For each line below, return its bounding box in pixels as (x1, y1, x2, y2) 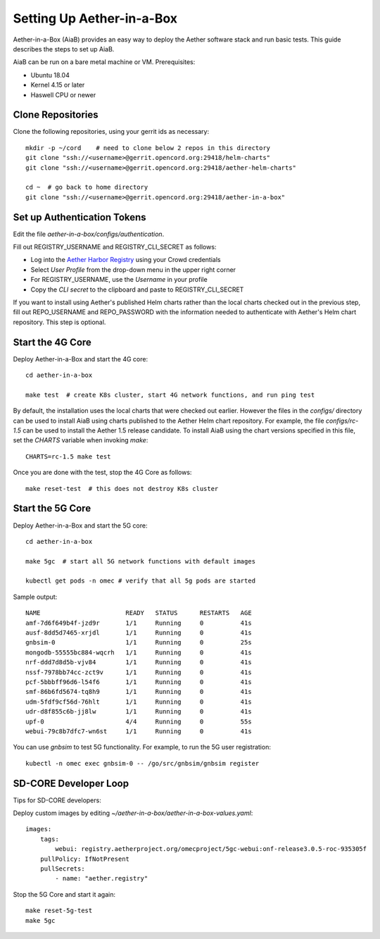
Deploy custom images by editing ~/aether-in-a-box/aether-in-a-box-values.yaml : (13, 809, 253, 817)
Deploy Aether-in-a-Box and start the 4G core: (13, 354, 148, 363)
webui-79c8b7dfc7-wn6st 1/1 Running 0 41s (25, 727, 253, 735)
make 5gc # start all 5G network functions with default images (25, 557, 256, 565)
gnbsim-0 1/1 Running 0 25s (25, 638, 253, 647)
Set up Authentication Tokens (13, 211, 147, 223)
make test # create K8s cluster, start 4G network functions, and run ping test (25, 391, 315, 399)
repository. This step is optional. (13, 318, 106, 326)
